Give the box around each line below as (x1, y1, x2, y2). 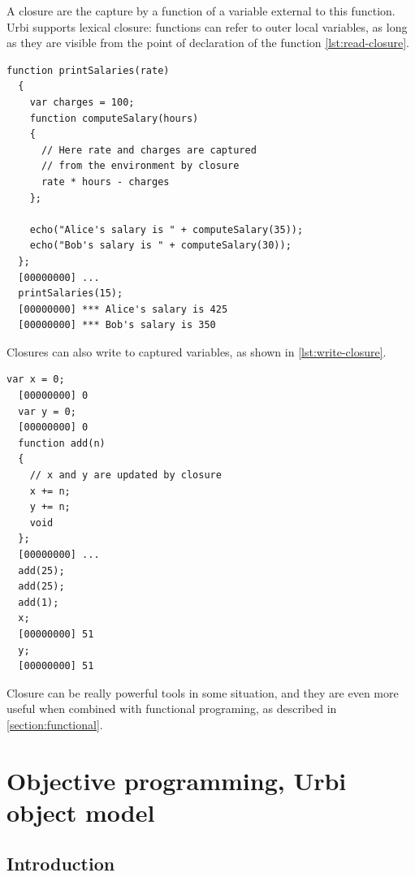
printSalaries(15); (18, 287, 123, 300)
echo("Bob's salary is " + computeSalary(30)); (29, 240, 292, 252)
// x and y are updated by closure (29, 469, 222, 482)
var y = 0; (18, 405, 76, 417)
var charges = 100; (29, 96, 135, 108)
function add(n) (18, 437, 106, 449)
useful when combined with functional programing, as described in (6, 700, 337, 717)
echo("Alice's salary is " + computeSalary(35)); (29, 223, 304, 235)
